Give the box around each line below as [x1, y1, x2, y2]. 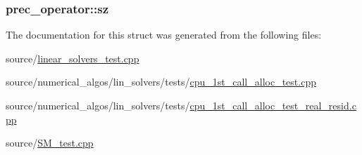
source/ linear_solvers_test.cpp [6, 50, 139, 65]
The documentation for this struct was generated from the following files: [6, 27, 322, 42]
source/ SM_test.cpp [6, 135, 94, 150]
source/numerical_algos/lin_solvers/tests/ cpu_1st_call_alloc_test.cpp [6, 74, 316, 89]
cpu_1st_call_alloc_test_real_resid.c [189, 98, 356, 112]
